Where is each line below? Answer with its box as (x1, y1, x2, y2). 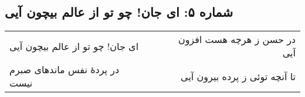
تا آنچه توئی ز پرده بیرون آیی (181, 69, 296, 83)
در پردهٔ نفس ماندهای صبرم (9, 63, 120, 77)
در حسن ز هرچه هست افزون (178, 33, 296, 46)
